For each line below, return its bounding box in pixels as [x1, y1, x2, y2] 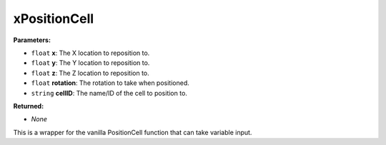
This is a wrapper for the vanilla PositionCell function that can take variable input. [13, 128, 252, 136]
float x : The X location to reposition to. [31, 49, 150, 57]
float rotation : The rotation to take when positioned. [31, 79, 189, 87]
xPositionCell [13, 11, 94, 26]
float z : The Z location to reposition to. [31, 69, 149, 77]
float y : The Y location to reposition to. [31, 59, 150, 67]
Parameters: [13, 36, 51, 44]
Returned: [13, 101, 44, 110]
